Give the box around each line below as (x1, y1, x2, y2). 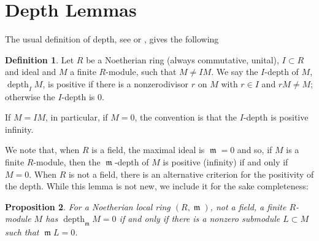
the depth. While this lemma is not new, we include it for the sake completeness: (5, 180, 309, 192)
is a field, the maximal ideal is (91, 143, 205, 156)
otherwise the (5, 90, 55, 103)
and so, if (237, 143, 272, 156)
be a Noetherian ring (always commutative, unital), (86, 53, 279, 66)
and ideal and (5, 65, 56, 78)
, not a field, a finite (210, 200, 286, 213)
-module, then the (33, 156, 101, 168)
